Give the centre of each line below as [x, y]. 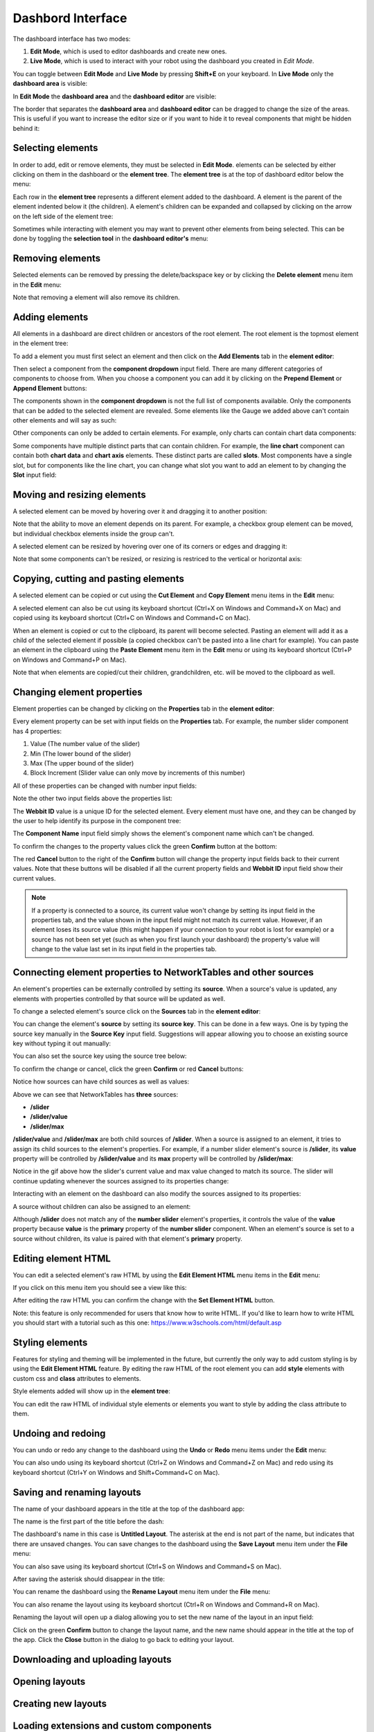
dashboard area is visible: [50, 84]
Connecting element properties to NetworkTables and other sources [163, 972]
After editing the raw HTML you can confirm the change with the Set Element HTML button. [144, 1300]
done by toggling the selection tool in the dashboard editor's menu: [110, 238]
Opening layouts [49, 1681]
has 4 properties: [37, 731]
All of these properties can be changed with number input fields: [105, 786]
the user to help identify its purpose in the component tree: [97, 820]
